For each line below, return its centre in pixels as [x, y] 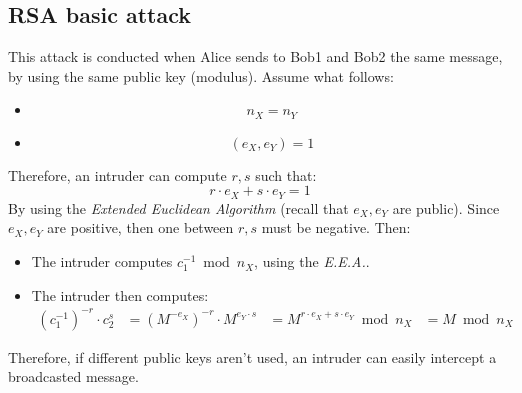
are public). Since [446, 207]
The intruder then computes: [120, 294]
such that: [286, 174]
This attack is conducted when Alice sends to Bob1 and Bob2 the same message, [255, 56]
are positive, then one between [140, 227]
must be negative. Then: [336, 227]
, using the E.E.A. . [312, 261]
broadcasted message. [73, 376]
